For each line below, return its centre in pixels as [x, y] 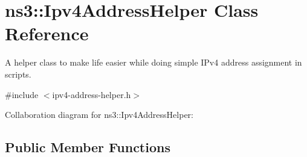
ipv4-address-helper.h [92, 94]
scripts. [18, 74]
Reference [47, 33]
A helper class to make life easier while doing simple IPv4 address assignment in [153, 62]
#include [22, 94]
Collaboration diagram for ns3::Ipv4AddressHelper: [99, 115]
